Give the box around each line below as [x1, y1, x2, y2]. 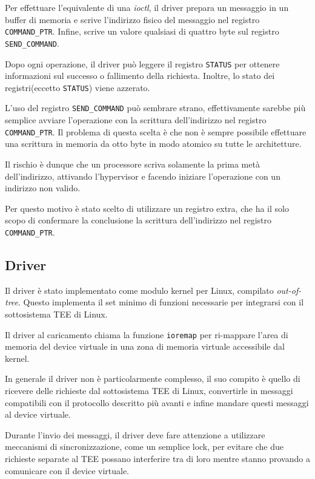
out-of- [276, 284, 302, 296]
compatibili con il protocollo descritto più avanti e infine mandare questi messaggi [5, 396, 309, 409]
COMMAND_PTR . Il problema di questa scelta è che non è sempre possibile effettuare [5, 125, 307, 138]
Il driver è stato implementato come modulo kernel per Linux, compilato [5, 284, 274, 296]
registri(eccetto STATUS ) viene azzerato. [5, 81, 150, 93]
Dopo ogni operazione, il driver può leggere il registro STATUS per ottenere [5, 57, 280, 70]
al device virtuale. [5, 408, 71, 421]
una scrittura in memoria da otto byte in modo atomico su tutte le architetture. [5, 137, 302, 150]
